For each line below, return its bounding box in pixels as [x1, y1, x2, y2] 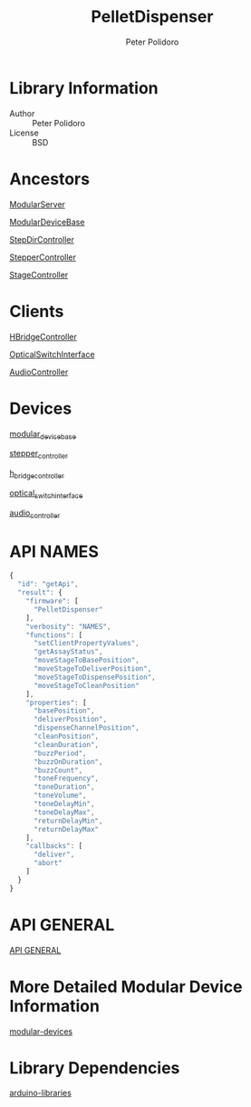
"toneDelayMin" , [33, 800, 95, 809]
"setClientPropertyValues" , [33, 639, 140, 648]
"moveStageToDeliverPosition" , [33, 664, 152, 673]
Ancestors [9, 168, 91, 189]
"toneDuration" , [33, 783, 95, 792]
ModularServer [9, 198, 66, 210]
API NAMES [9, 541, 100, 562]
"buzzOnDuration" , [33, 757, 103, 766]
